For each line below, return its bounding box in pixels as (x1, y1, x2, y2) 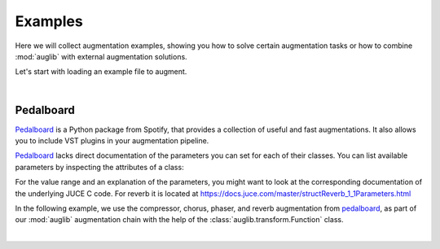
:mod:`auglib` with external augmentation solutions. (15, 51, 187, 61)
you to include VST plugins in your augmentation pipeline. (15, 136, 209, 146)
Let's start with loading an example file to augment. (15, 67, 187, 76)
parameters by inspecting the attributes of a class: (15, 162, 184, 172)
